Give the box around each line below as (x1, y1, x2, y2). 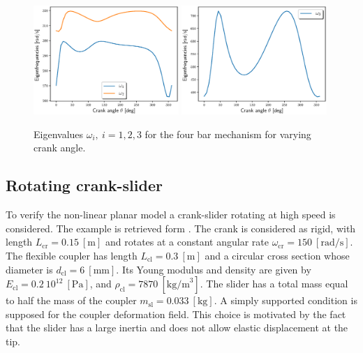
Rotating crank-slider (6, 174, 163, 196)
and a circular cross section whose (205, 248, 350, 262)
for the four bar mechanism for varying (145, 126, 311, 141)
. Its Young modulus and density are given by (116, 262, 311, 276)
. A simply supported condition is (214, 293, 357, 308)
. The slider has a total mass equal (200, 276, 348, 291)
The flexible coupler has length (6, 248, 138, 262)
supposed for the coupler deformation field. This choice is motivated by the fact (6, 306, 346, 321)
